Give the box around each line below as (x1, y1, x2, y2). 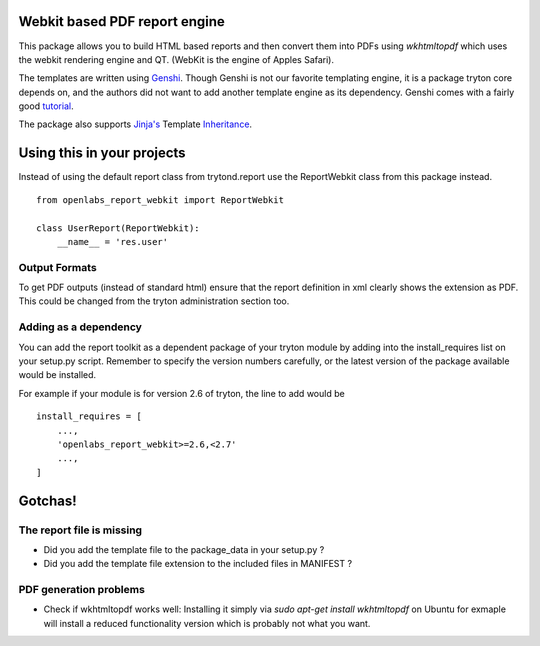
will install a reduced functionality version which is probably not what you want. (43, 617, 371, 629)
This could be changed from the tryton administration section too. (18, 295, 290, 307)
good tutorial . (18, 100, 74, 112)
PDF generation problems (18, 583, 145, 597)
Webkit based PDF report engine (18, 13, 225, 30)
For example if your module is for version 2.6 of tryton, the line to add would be (18, 387, 345, 399)
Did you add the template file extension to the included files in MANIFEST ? (43, 558, 353, 570)
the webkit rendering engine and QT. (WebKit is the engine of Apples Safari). (18, 53, 335, 65)
